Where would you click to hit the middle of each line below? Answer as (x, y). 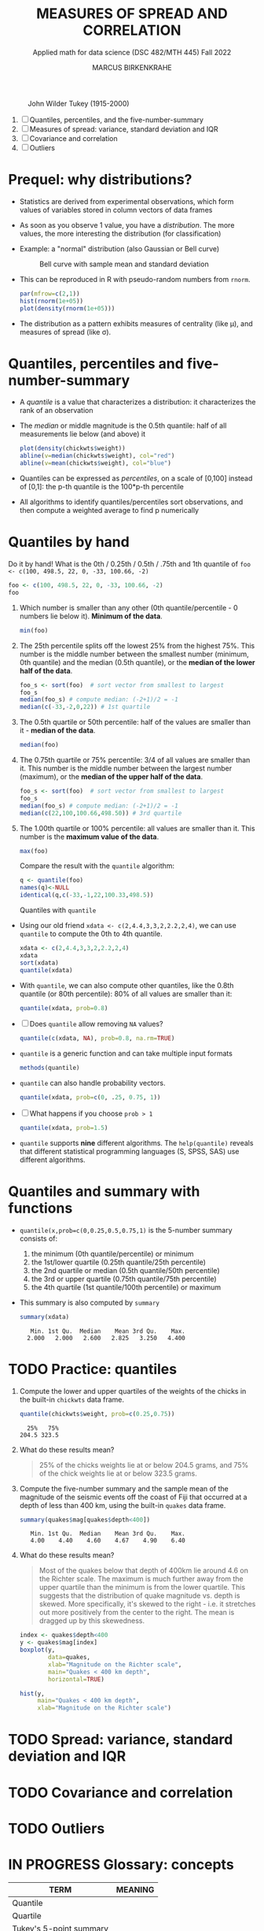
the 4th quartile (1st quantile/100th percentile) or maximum (126, 1287)
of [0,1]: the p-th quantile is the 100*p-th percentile (102, 487)
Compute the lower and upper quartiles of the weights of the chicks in (133, 1391)
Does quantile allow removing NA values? (96, 1024)
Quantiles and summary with (104, 1192)
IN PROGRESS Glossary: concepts (121, 1864)
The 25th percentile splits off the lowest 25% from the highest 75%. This (137, 645)
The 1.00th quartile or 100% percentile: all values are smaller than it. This (137, 828)
